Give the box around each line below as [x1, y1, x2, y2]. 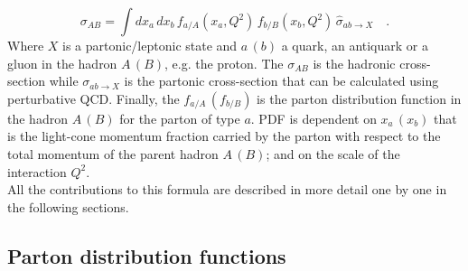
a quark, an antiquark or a [281, 36, 428, 54]
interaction [7, 162, 67, 181]
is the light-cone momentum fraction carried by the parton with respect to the [7, 126, 441, 145]
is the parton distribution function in [257, 89, 462, 107]
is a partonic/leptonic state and [62, 36, 238, 54]
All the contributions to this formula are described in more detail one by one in [7, 180, 447, 199]
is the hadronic [313, 53, 396, 72]
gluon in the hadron [7, 53, 117, 72]
